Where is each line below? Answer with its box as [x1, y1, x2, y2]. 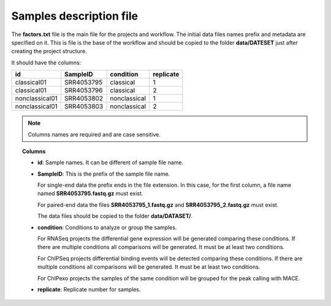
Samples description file [11, 9, 138, 23]
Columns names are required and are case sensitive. [28, 130, 161, 138]
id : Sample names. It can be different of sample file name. [37, 159, 184, 166]
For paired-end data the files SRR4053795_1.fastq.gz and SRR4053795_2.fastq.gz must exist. [37, 201, 279, 208]
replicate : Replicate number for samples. [37, 285, 141, 293]
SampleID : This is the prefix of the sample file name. [37, 170, 170, 177]
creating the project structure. [11, 48, 87, 55]
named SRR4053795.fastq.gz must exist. [37, 190, 143, 197]
